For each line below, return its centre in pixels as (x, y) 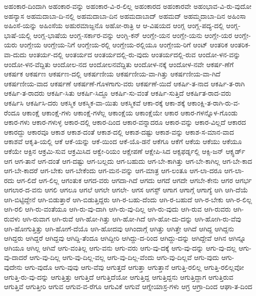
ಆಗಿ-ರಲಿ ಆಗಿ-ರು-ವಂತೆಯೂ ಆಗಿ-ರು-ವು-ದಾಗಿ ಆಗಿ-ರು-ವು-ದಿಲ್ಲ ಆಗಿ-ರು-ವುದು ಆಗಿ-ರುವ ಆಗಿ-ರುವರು (117, 209)
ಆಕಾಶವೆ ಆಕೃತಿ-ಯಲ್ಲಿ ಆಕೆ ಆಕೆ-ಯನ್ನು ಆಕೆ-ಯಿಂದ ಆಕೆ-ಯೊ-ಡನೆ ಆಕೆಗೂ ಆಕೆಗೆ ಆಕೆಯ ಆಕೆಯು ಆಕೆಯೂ (123, 141)
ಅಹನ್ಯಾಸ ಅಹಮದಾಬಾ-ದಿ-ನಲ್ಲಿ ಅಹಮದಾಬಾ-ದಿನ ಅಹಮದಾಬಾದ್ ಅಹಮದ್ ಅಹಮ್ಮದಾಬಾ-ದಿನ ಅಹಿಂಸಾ (125, 16)
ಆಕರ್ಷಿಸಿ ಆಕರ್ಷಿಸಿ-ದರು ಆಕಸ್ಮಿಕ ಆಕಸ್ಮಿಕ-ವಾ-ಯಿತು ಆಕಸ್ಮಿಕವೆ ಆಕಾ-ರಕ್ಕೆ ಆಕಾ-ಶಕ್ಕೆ (94, 102)
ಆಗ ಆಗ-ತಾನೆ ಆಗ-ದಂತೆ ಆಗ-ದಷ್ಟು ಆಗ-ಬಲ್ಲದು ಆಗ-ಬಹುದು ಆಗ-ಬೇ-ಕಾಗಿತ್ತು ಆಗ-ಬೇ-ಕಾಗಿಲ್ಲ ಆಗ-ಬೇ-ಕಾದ (128, 161)
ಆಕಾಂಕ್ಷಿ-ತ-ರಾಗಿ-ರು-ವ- (214, 102)
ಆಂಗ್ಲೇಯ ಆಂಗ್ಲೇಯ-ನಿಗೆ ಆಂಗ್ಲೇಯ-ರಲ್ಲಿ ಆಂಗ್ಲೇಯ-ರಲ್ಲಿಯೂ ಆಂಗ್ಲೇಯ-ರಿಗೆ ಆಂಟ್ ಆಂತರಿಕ (124, 45)
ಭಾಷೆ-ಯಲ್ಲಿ (18, 35)
